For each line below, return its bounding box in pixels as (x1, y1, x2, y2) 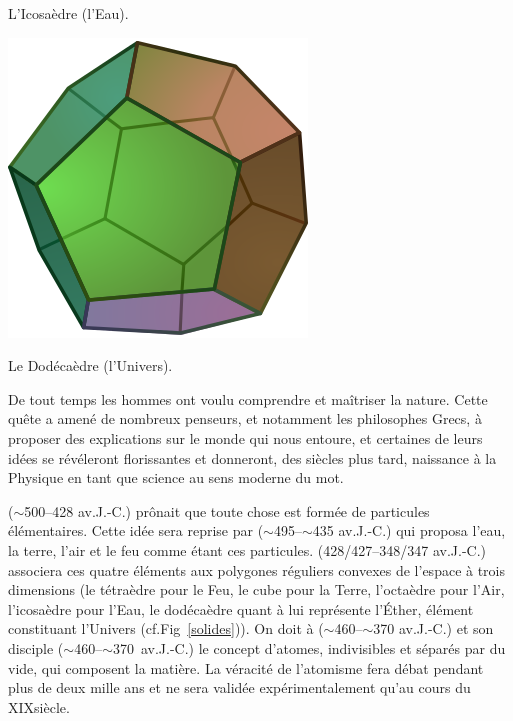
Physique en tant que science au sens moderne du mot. (8, 467, 344, 488)
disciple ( (8, 637, 64, 658)
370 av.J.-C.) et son (373, 618, 494, 639)
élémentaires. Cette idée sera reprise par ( (8, 520, 264, 541)
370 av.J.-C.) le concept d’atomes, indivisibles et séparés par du (112, 637, 506, 658)
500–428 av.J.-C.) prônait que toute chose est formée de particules (24, 500, 430, 521)
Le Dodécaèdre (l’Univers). (8, 355, 173, 376)
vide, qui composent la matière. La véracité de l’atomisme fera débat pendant (8, 657, 484, 678)
